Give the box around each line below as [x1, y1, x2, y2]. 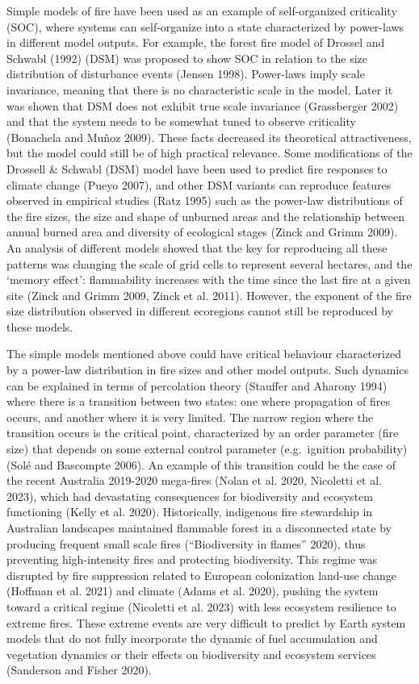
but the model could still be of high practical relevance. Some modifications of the [6, 144, 413, 161]
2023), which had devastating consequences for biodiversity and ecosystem [6, 487, 373, 504]
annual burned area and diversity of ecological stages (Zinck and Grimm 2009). [6, 223, 398, 240]
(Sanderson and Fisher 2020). [6, 661, 152, 678]
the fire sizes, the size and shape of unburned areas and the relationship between [6, 207, 404, 224]
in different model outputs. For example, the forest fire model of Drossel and [6, 34, 385, 51]
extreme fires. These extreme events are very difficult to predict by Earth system [6, 614, 406, 631]
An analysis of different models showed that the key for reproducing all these [6, 239, 388, 256]
